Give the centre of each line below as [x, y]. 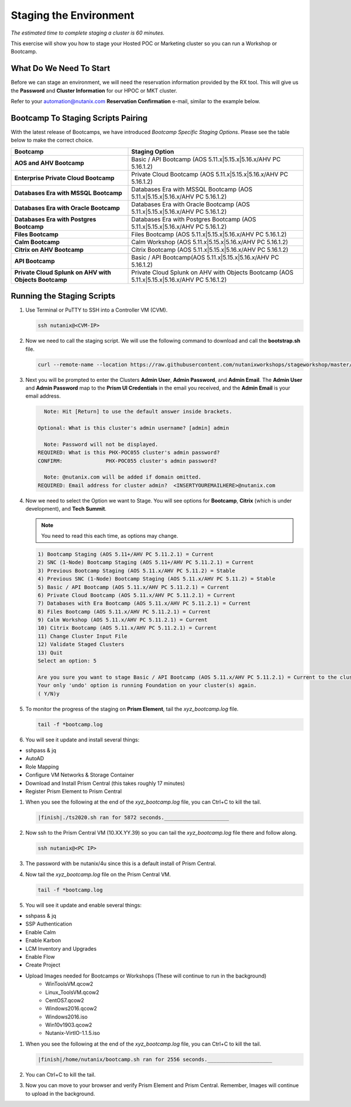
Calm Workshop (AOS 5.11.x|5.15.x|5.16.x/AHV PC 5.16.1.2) [210, 242]
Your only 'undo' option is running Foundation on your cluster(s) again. [147, 686]
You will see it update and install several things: [82, 739]
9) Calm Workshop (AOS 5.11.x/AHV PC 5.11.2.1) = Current [123, 620]
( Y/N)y [49, 693]
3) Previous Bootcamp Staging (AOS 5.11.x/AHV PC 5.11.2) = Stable [137, 570]
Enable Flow [40, 956]
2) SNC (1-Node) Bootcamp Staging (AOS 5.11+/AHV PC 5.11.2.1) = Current [146, 563]
